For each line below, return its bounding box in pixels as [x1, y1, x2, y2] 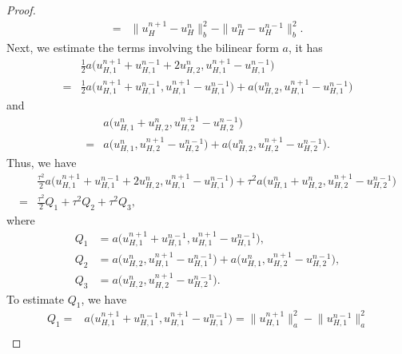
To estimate [6, 290, 65, 307]
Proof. [6, 2, 36, 18]
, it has [288, 38, 323, 55]
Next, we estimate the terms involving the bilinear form [6, 38, 279, 55]
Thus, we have [6, 154, 77, 171]
